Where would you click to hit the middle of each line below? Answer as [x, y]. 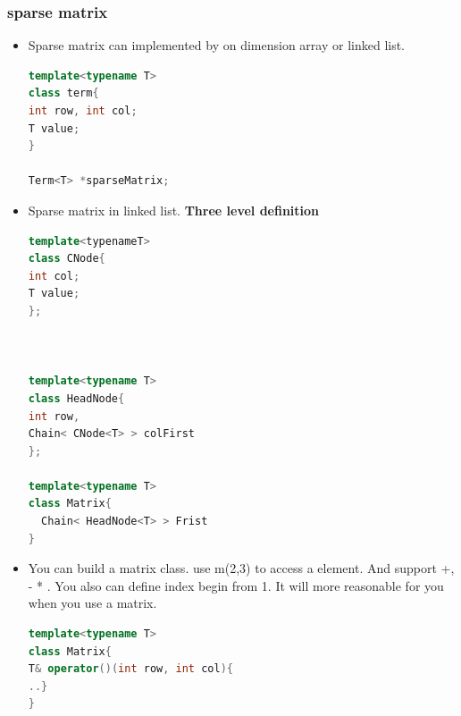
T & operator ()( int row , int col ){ [130, 669]
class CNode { [67, 259]
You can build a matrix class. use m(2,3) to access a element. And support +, [241, 568]
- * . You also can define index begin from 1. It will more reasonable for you [236, 585]
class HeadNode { [76, 398]
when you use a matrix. [92, 603]
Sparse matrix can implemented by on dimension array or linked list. [217, 45]
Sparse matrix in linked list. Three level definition [174, 210]
